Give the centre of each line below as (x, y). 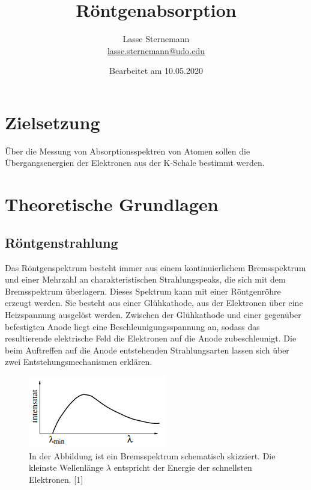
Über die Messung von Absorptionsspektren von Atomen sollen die (128, 151)
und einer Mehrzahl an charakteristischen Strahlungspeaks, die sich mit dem (145, 279)
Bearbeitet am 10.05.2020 (156, 71)
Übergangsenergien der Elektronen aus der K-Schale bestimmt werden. (135, 163)
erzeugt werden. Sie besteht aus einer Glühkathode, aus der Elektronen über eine (154, 303)
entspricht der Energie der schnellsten (183, 467)
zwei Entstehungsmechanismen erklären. (79, 362)
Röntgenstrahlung (62, 242)
